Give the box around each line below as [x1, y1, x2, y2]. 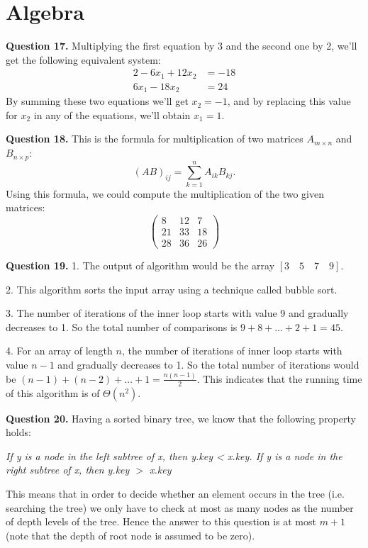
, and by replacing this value [227, 94, 351, 108]
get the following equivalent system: [6, 52, 161, 67]
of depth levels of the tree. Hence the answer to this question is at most [6, 514, 316, 529]
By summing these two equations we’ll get [6, 94, 189, 108]
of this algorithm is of [6, 385, 100, 400]
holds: [6, 425, 31, 440]
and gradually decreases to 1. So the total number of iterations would [57, 357, 359, 371]
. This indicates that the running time [196, 371, 362, 386]
